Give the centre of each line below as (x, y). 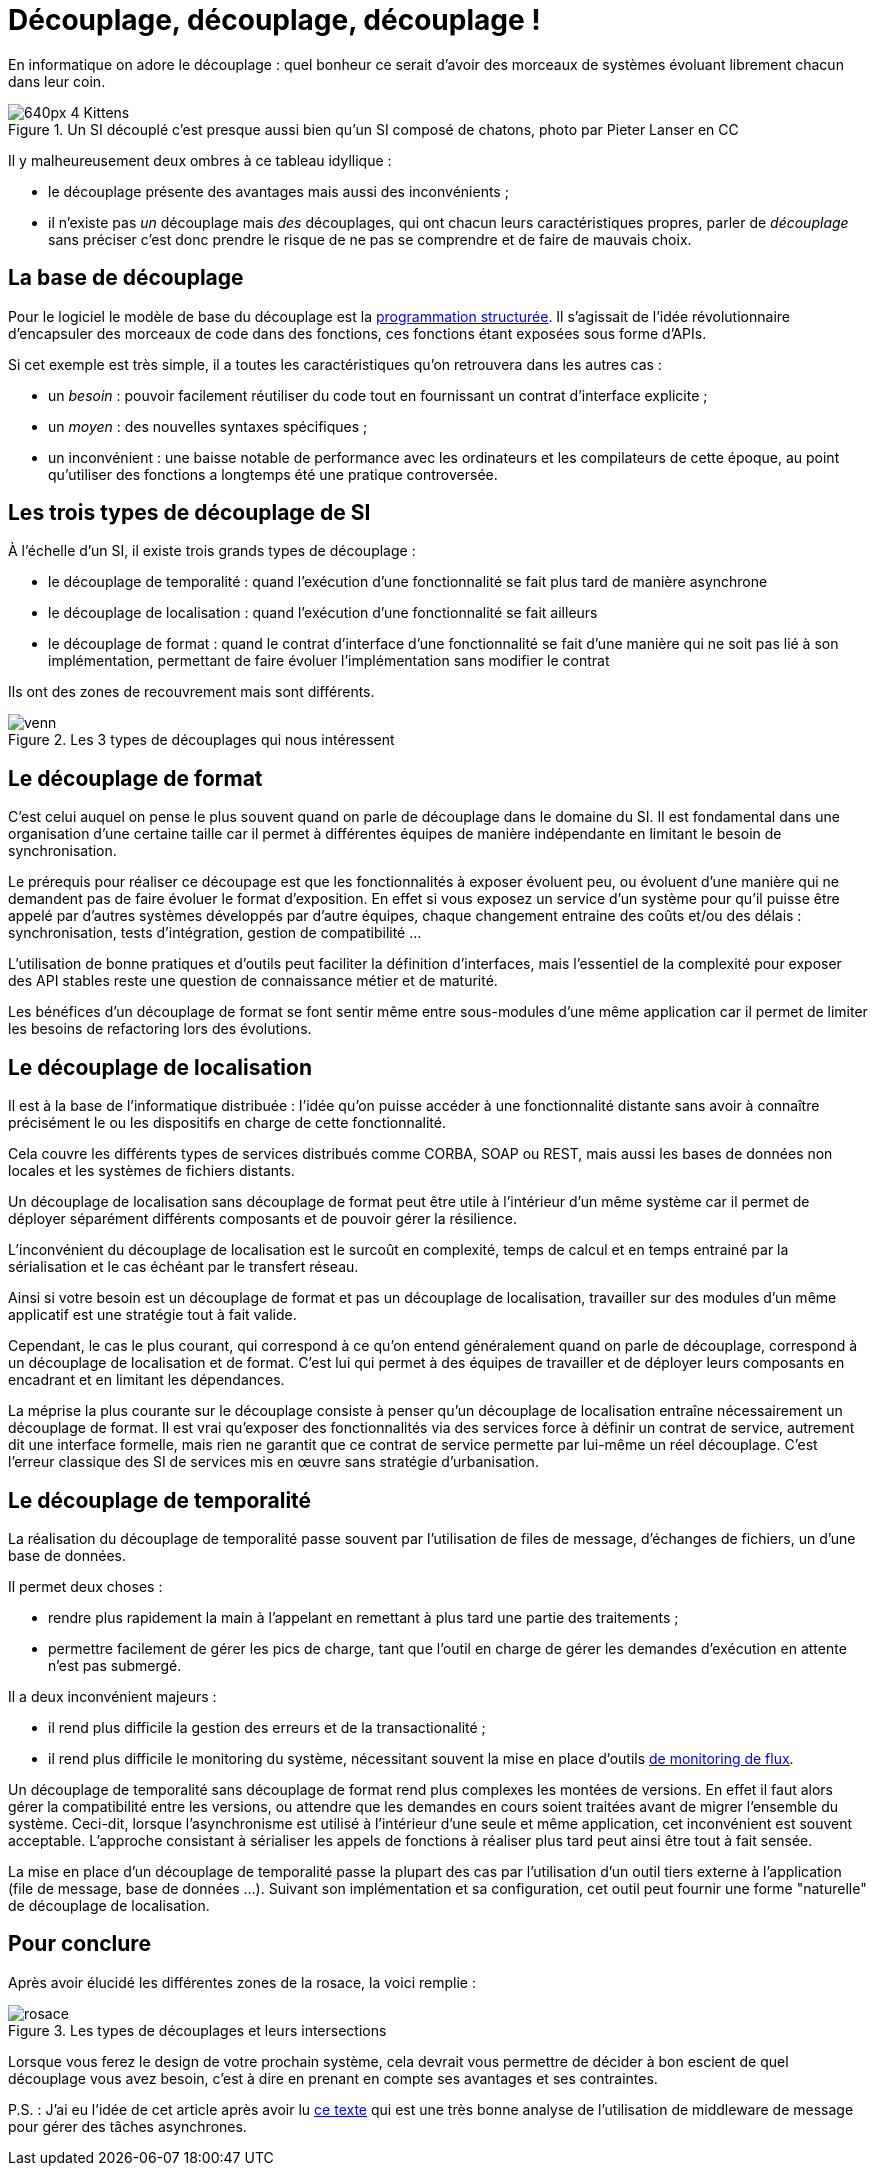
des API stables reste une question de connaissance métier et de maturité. (253, 981)
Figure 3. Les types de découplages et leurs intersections (197, 2030)
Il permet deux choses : (85, 1586)
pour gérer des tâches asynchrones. (127, 2126)
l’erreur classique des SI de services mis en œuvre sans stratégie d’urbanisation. (273, 1462)
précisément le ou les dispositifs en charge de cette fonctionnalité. (227, 1123)
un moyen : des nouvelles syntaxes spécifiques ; (208, 426)
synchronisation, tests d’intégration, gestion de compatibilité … (215, 933)
